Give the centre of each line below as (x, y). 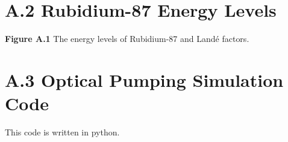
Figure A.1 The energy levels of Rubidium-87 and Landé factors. (127, 39)
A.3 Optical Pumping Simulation (144, 79)
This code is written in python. (62, 132)
